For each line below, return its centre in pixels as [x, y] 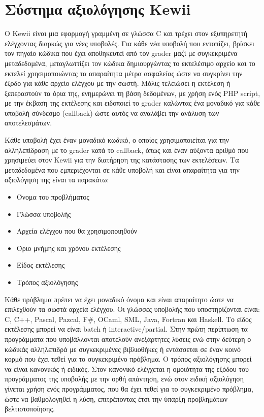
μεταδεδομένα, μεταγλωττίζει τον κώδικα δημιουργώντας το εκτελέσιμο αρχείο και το [130, 63]
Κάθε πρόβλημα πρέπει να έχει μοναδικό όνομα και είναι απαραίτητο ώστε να [119, 299]
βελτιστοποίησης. [30, 409]
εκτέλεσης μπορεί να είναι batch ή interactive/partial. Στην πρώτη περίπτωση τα [126, 329]
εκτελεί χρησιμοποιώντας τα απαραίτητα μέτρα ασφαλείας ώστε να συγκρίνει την [124, 73]
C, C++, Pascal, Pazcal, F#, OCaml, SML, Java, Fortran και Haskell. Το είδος [128, 319]
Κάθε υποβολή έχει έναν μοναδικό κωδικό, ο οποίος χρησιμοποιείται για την [117, 140]
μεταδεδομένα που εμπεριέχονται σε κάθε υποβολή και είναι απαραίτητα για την [122, 169]
